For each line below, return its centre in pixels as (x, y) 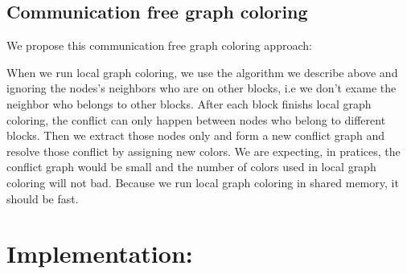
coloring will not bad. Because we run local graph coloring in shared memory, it (203, 182)
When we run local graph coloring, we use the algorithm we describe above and (202, 72)
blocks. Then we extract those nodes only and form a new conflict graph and (196, 135)
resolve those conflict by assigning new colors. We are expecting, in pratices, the (203, 151)
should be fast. (43, 198)
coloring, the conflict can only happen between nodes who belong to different (196, 119)
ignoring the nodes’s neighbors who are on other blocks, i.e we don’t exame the (201, 88)
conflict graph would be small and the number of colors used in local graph (191, 167)
